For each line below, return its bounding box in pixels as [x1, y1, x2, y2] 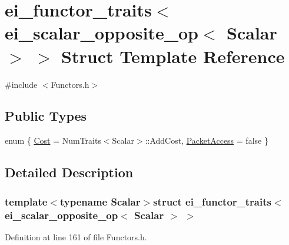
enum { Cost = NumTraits [5, 134, 101, 147]
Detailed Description [5, 163, 134, 181]
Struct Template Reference [61, 44, 285, 68]
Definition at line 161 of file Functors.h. [5, 230, 147, 243]
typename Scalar [59, 194, 141, 208]
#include [5, 78, 38, 90]
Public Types [5, 107, 87, 125]
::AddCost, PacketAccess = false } [145, 134, 268, 147]
